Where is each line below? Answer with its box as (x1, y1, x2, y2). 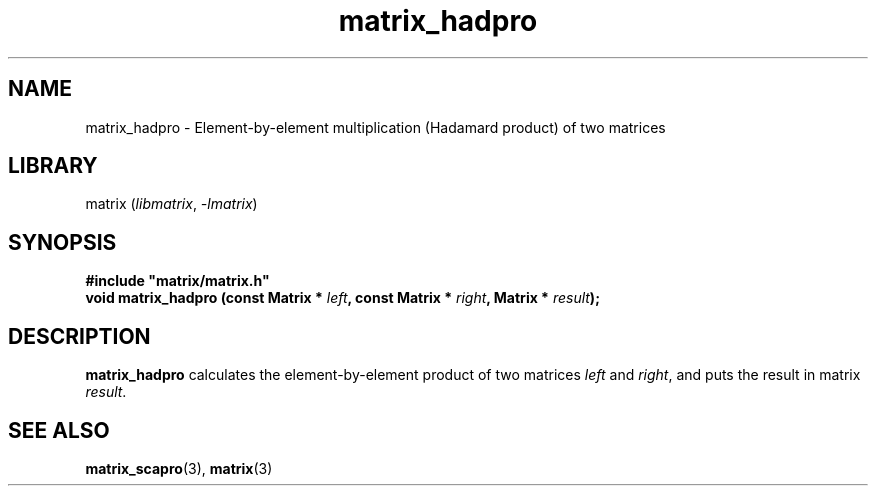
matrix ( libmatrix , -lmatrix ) (85, 195, 258, 213)
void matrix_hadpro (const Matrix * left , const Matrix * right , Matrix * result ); (85, 289, 600, 307)
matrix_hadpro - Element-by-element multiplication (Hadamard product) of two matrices (85, 118, 666, 136)
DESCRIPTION (8, 323, 151, 349)
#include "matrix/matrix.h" (85, 272, 270, 290)
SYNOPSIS (8, 229, 117, 255)
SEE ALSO (8, 417, 110, 443)
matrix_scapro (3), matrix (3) (85, 459, 273, 477)
